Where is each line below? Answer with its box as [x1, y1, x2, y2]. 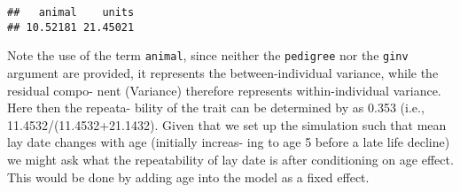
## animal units [7, 6, 135, 19]
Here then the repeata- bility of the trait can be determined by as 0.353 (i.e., [7, 98, 425, 117]
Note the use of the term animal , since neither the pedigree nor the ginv [7, 46, 409, 65]
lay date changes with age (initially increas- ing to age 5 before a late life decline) [7, 133, 450, 151]
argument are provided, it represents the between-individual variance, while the [7, 63, 439, 81]
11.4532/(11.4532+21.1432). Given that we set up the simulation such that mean [7, 115, 447, 134]
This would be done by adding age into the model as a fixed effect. [7, 167, 370, 186]
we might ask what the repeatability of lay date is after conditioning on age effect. [7, 150, 454, 168]
